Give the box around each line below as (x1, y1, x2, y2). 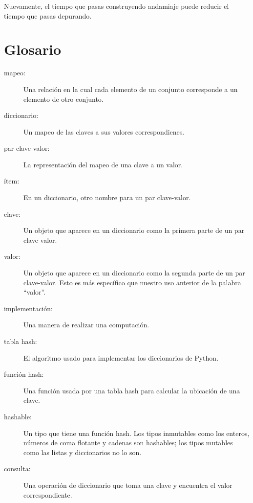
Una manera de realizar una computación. (23, 320, 149, 330)
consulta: (4, 463, 31, 474)
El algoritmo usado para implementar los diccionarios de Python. (23, 352, 219, 363)
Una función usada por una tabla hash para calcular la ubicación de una (23, 385, 240, 395)
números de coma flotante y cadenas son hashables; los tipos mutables (23, 437, 233, 448)
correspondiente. (23, 489, 72, 500)
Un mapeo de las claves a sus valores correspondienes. (23, 126, 185, 137)
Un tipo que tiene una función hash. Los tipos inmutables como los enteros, (23, 428, 250, 438)
